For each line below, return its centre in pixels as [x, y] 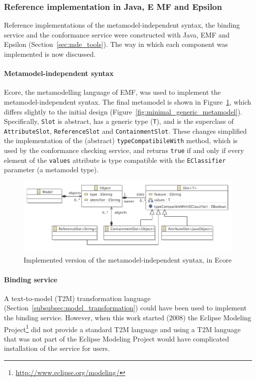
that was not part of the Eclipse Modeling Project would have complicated [117, 338]
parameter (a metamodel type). [51, 170]
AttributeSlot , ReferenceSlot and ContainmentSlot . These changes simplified [126, 131]
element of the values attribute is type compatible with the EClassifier [115, 160]
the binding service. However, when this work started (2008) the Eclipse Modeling [128, 317]
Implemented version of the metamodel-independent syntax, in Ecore [128, 260]
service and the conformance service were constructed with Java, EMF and [117, 34]
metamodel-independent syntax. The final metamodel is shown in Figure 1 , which [128, 101]
